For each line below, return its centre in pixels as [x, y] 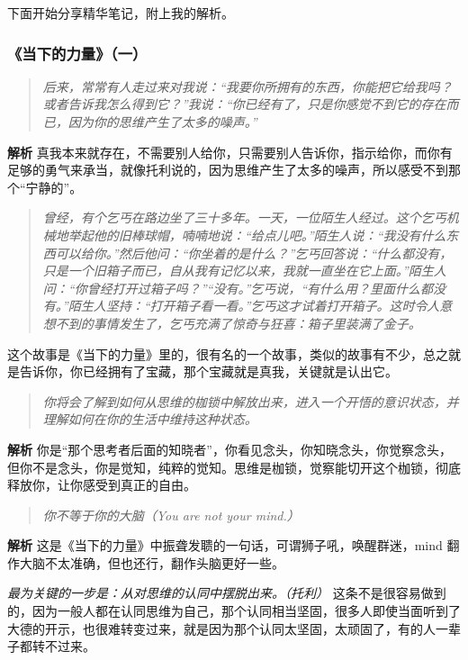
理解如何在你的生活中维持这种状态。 [150, 419]
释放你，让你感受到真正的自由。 [102, 485]
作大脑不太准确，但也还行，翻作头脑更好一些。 [146, 562]
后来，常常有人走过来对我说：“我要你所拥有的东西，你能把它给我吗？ [247, 86]
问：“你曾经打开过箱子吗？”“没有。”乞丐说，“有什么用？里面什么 [232, 288]
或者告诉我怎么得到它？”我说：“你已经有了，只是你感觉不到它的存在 [244, 104]
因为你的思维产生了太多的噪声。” [162, 122]
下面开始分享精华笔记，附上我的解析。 [121, 13]
